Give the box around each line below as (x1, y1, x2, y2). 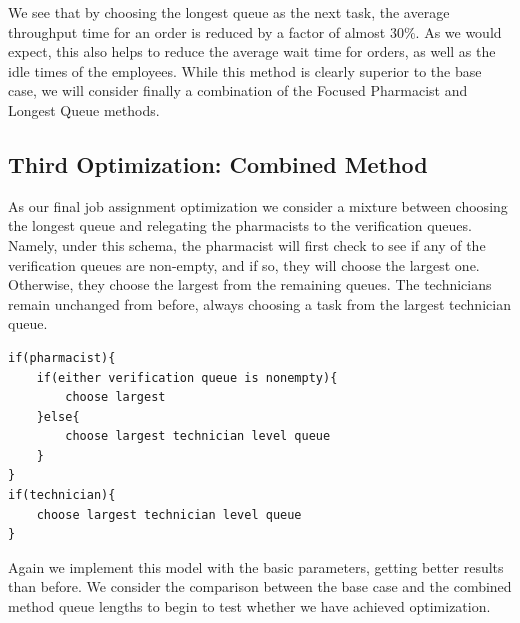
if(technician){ (8, 488, 116, 503)
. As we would (415, 21, 502, 42)
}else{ (36, 409, 80, 424)
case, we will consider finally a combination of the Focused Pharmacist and (8, 80, 468, 101)
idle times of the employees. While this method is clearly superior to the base (8, 60, 482, 81)
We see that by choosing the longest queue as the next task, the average (8, 2, 450, 22)
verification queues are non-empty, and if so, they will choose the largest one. (8, 254, 480, 275)
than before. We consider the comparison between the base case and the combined (8, 576, 512, 597)
